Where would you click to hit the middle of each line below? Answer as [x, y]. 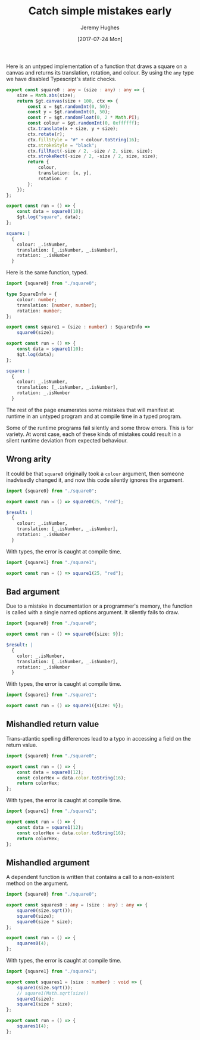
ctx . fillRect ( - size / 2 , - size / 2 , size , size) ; [90, 151]
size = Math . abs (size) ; [46, 95]
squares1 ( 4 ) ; [33, 1026]
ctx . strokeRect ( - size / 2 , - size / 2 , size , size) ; [93, 156]
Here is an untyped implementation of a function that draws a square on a [97, 66]
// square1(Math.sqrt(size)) [53, 993]
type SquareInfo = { [32, 294]
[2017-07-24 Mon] [100, 39]
